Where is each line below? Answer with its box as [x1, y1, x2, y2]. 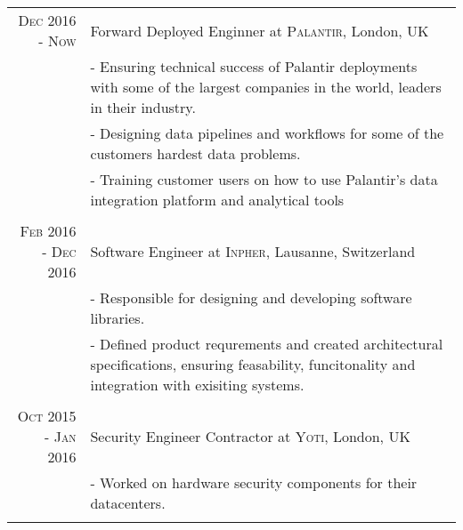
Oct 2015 [17, 406, 77, 426]
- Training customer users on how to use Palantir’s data [90, 169, 438, 189]
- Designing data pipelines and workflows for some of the [90, 123, 444, 143]
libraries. [90, 308, 145, 328]
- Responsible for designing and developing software [90, 287, 412, 308]
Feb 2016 [20, 221, 77, 241]
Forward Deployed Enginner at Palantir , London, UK [90, 20, 429, 41]
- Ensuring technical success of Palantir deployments [90, 56, 418, 76]
